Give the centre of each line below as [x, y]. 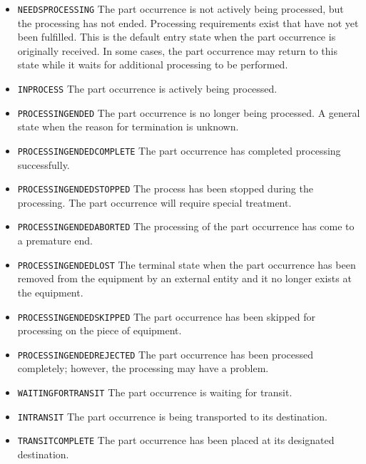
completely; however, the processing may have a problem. [143, 368]
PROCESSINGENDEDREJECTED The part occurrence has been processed [166, 354]
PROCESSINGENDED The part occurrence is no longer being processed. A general [189, 112]
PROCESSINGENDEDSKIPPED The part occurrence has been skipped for [166, 316]
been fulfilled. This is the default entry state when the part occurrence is [177, 37]
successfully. [44, 164]
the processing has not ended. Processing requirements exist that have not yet [188, 22]
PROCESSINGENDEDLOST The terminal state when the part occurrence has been [187, 264]
